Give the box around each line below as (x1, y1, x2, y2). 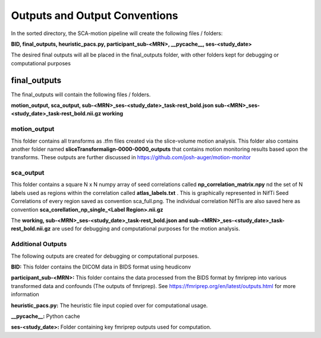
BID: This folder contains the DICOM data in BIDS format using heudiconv (11, 263, 191, 270)
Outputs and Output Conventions (11, 9, 178, 22)
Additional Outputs (11, 240, 67, 248)
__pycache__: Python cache (11, 312, 80, 320)
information (11, 291, 40, 298)
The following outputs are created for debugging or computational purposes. (11, 252, 199, 260)
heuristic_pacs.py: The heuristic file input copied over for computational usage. (11, 302, 208, 309)
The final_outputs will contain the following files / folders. (11, 91, 151, 98)
